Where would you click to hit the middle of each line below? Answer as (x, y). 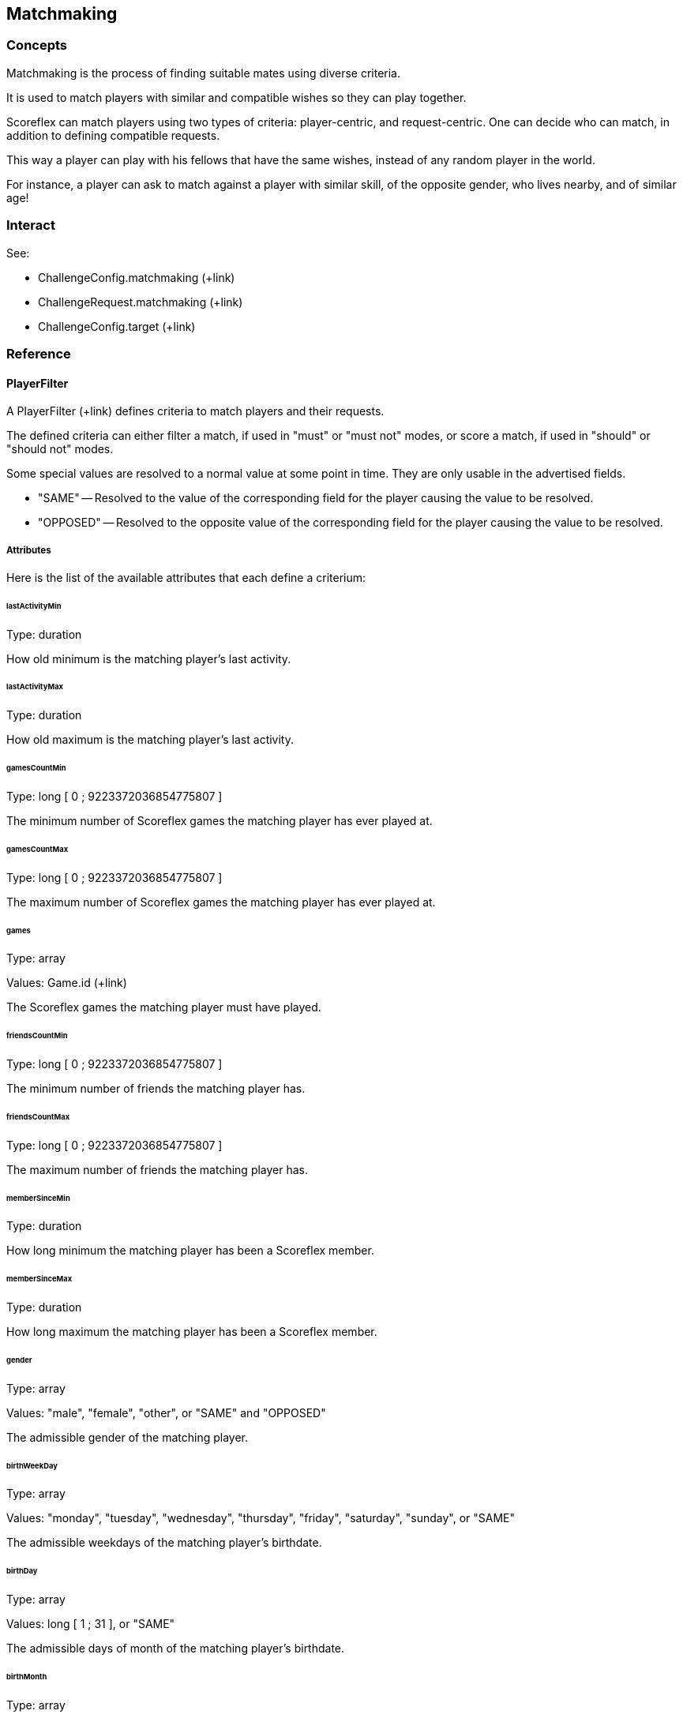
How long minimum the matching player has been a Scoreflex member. (190, 1251)
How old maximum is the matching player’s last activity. (150, 740)
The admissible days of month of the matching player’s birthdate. (176, 1649)
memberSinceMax (39, 1279)
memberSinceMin (38, 1198)
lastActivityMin (34, 606)
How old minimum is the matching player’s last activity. (149, 658)
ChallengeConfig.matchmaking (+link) (137, 277)
